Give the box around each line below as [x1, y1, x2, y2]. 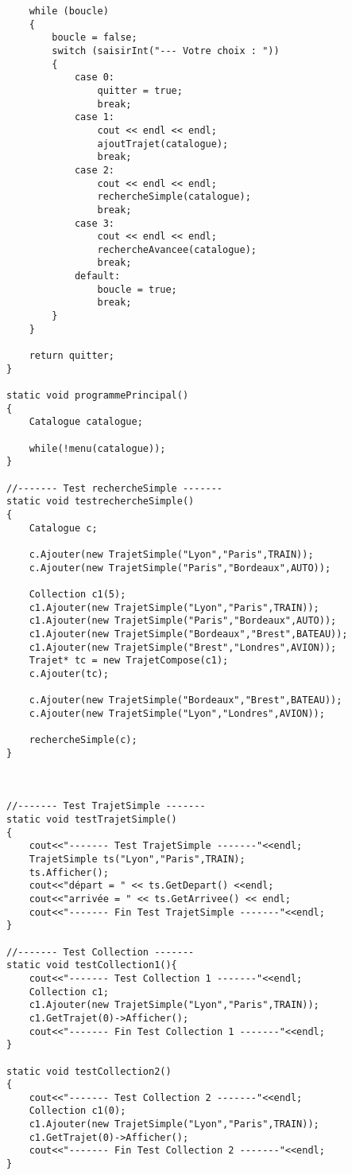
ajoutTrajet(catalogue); [97, 138, 229, 150]
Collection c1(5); [29, 588, 126, 600]
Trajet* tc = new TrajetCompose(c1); [29, 655, 229, 667]
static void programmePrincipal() [6, 390, 189, 402]
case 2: [74, 164, 115, 176]
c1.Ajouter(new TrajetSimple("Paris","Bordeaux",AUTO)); [29, 615, 337, 627]
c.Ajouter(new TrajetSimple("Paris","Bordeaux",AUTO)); [29, 562, 331, 574]
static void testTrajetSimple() [6, 814, 177, 826]
